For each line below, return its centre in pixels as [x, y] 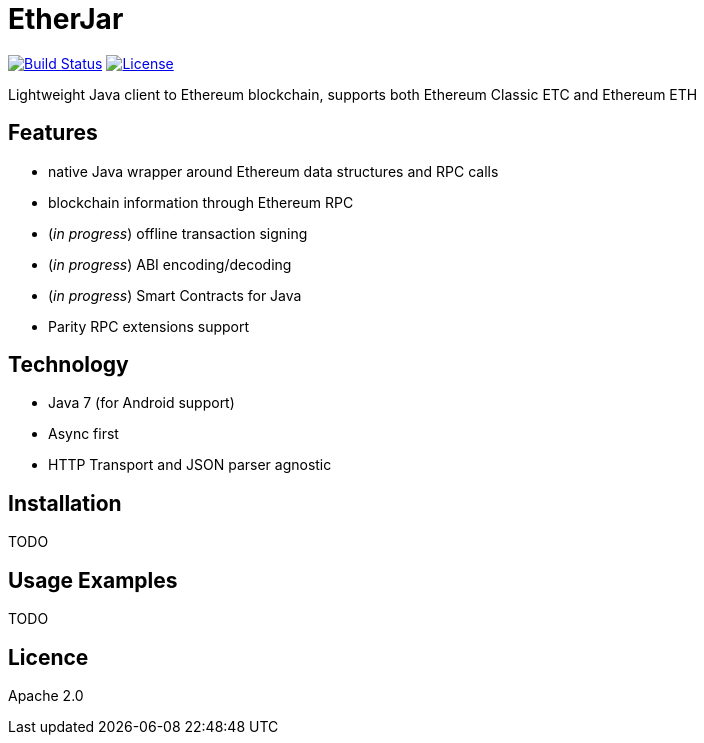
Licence [48, 657]
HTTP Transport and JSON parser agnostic [190, 465]
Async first [83, 434]
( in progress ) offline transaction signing [178, 233]
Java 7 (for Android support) [141, 403]
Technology [68, 365]
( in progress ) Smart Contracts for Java [175, 295]
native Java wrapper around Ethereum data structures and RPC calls [273, 171]
